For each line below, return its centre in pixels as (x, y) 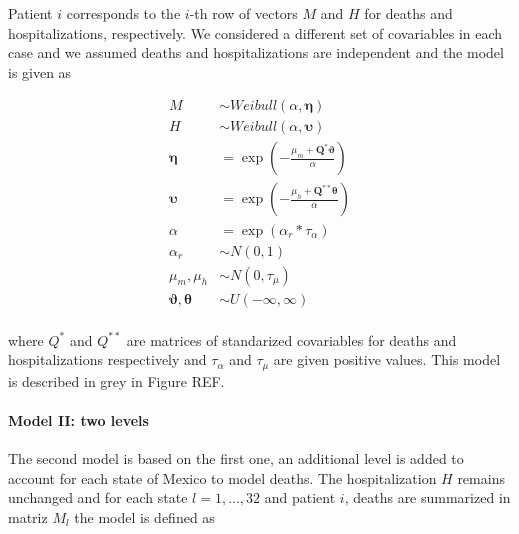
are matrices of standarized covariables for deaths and (291, 339)
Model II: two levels (78, 419)
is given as (40, 71)
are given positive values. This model (387, 359)
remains (481, 477)
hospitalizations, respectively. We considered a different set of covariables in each (255, 32)
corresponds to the (123, 13)
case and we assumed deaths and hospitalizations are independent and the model (256, 52)
